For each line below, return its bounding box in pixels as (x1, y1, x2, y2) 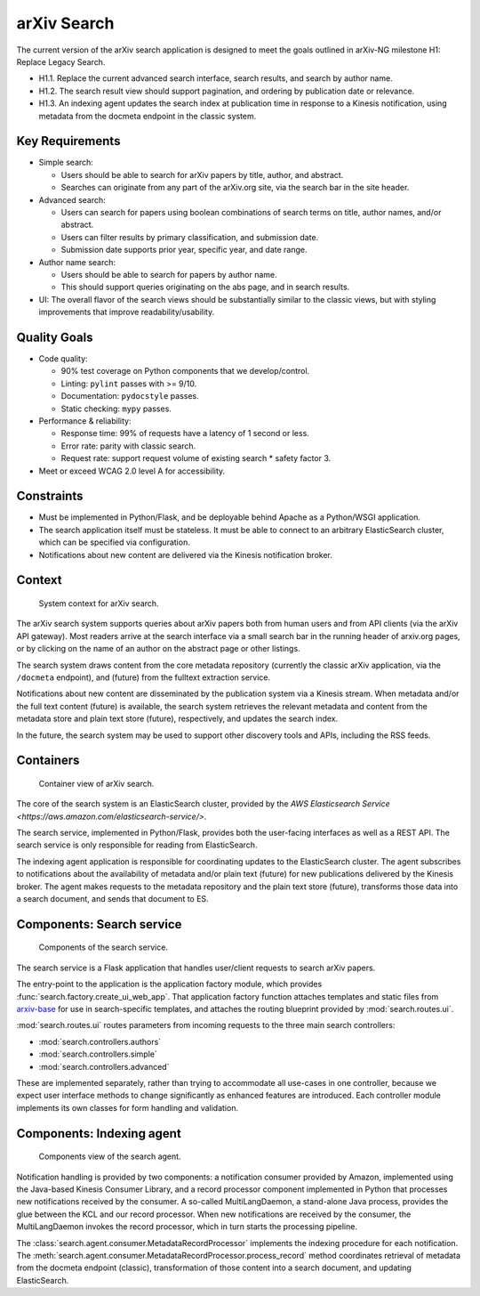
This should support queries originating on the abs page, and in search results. (60, 281, 350, 293)
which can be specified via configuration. (38, 537, 190, 547)
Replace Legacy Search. (16, 56, 106, 67)
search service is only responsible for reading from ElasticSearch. (16, 839, 258, 850)
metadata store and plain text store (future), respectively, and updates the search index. (16, 713, 338, 725)
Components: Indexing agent (16, 1126, 181, 1141)
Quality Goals (16, 329, 93, 344)
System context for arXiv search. (38, 598, 159, 609)
